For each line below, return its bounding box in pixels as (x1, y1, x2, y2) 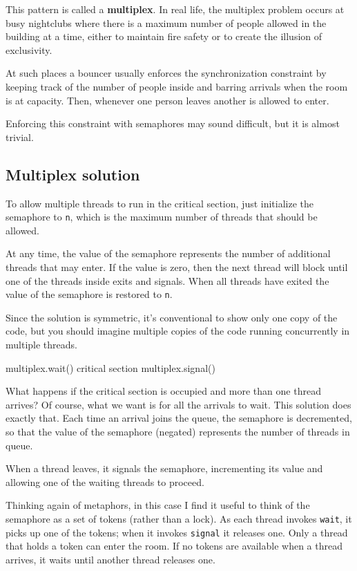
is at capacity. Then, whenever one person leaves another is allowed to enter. (6, 93, 329, 107)
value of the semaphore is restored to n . (6, 287, 173, 301)
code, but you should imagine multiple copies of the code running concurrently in (6, 324, 350, 338)
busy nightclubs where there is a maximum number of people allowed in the (6, 15, 327, 30)
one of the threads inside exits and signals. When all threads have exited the (6, 273, 329, 288)
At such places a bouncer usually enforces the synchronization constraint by (6, 66, 327, 80)
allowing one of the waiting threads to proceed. (6, 474, 204, 489)
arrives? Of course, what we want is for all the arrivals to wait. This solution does (6, 397, 351, 411)
